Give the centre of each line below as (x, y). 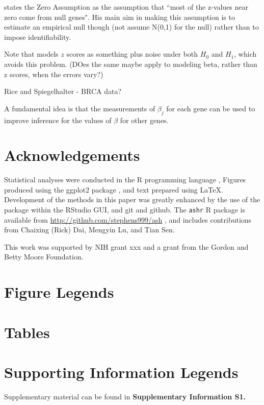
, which (245, 54)
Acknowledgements (72, 155)
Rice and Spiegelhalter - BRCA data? (63, 91)
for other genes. (144, 120)
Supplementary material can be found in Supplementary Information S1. (125, 396)
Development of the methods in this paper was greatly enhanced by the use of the (132, 199)
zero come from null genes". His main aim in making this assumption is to (120, 17)
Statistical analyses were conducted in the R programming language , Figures (125, 180)
